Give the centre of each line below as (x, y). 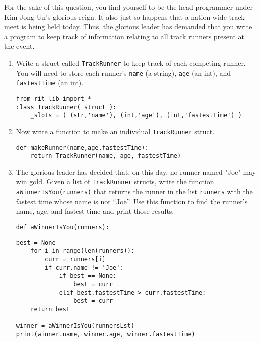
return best (50, 309)
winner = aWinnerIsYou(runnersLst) (75, 326)
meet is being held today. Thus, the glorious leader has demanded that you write (128, 26)
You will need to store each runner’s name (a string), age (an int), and (123, 72)
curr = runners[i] (75, 259)
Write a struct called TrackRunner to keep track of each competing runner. (131, 62)
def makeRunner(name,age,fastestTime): (82, 147)
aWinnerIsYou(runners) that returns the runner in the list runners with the (134, 192)
